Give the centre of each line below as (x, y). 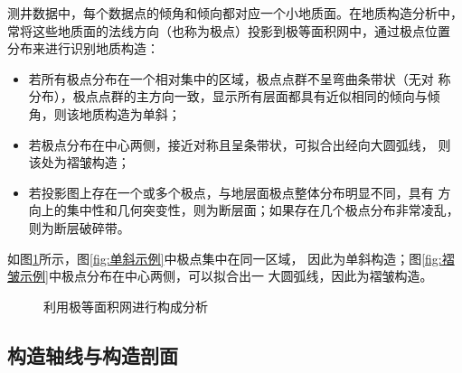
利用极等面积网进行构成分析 (126, 306)
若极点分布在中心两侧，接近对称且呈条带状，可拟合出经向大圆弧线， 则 (240, 144)
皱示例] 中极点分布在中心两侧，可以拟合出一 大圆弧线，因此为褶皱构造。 (220, 276)
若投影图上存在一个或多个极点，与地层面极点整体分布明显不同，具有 (231, 192)
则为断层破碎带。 (79, 227)
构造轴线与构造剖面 (93, 354)
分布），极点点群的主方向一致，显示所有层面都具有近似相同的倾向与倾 (234, 96)
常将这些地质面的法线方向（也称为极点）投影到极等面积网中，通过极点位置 (229, 30)
